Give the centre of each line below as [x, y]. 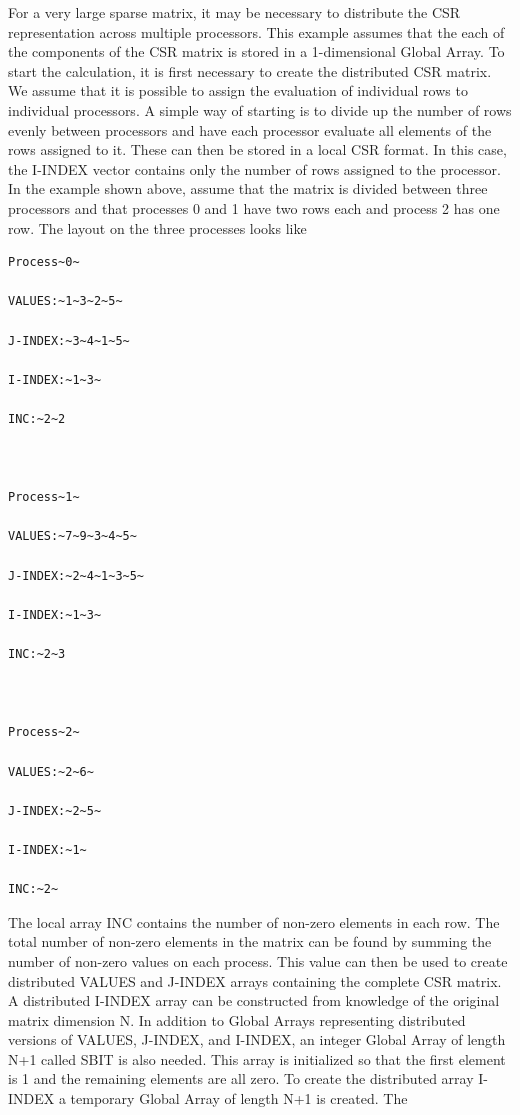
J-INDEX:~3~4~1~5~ [69, 340]
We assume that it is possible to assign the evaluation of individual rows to [238, 90]
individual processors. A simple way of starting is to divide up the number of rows [260, 109]
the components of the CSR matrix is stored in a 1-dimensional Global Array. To [256, 51]
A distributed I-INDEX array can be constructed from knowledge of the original [254, 1000]
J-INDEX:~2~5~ [55, 810]
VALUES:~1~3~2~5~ [65, 301]
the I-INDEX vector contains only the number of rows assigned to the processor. [254, 168]
